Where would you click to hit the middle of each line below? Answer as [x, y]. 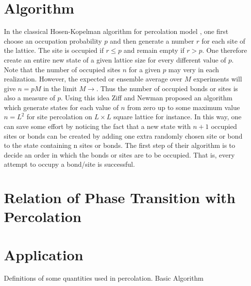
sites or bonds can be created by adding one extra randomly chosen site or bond [123, 135]
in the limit [60, 88]
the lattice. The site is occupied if [54, 50]
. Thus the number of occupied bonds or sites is [167, 88]
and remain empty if [154, 50]
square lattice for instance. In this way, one [177, 117]
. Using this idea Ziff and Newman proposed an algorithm [147, 98]
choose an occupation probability [53, 40]
